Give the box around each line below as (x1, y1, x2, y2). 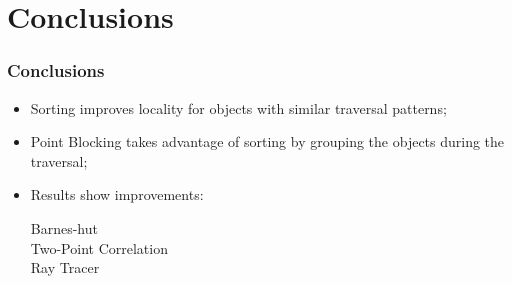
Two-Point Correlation (30, 237, 168, 258)
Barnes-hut (30, 217, 98, 238)
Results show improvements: (30, 184, 204, 205)
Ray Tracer (30, 257, 100, 278)
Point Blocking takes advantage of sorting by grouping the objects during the (30, 131, 505, 152)
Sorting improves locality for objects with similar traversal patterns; (30, 97, 447, 118)
